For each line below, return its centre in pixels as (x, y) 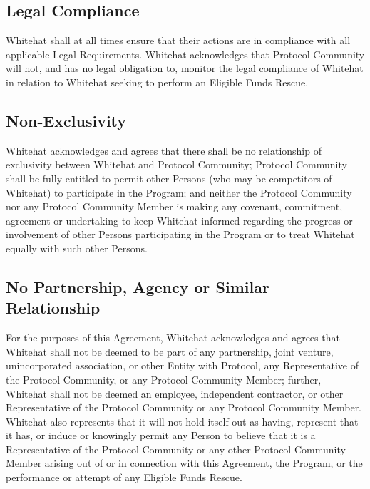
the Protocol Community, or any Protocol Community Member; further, (164, 379)
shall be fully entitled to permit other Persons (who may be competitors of (169, 178)
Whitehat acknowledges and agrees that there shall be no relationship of (164, 150)
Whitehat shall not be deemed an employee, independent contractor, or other (175, 393)
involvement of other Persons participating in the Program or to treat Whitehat (180, 234)
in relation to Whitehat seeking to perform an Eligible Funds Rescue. (157, 82)
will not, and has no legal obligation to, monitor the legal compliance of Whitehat (185, 68)
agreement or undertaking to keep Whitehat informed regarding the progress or (179, 220)
